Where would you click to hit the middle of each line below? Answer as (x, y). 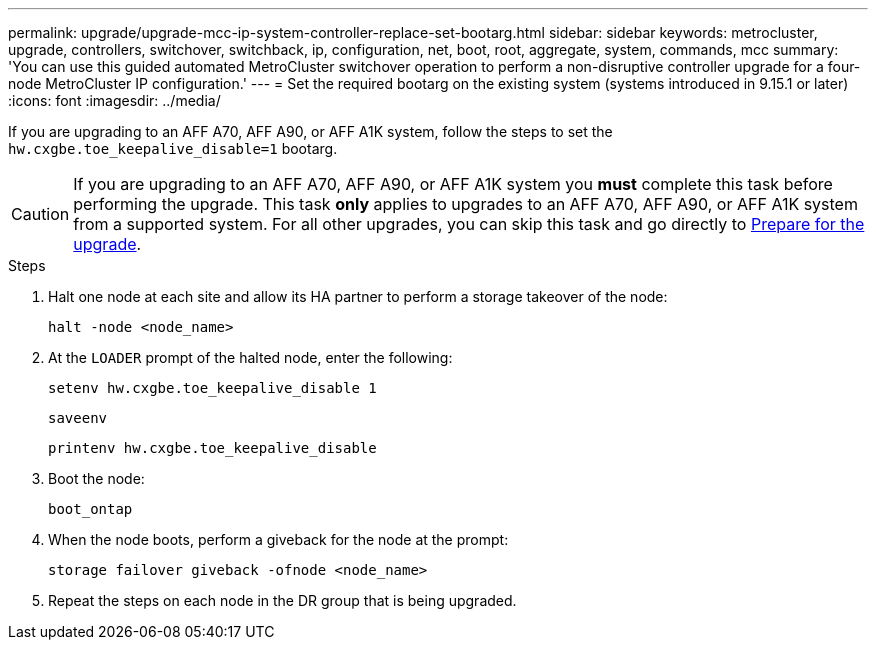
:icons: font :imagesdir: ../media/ (114, 100)
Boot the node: (96, 478)
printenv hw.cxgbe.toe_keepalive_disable (212, 448)
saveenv (78, 418)
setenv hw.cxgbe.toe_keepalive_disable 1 (212, 388)
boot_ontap (90, 509)
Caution (40, 214)
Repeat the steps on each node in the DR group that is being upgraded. (282, 600)
